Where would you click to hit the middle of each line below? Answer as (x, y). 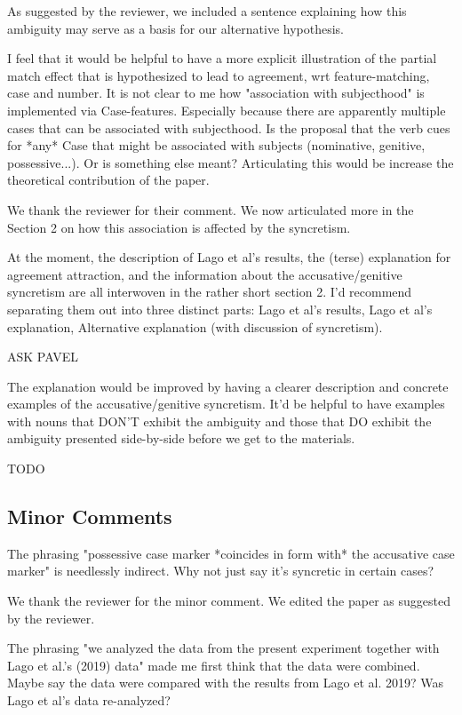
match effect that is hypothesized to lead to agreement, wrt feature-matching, (219, 75)
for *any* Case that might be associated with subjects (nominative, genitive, (216, 145)
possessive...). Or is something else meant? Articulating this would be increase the (231, 162)
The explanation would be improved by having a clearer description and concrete (228, 386)
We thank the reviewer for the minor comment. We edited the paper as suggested (229, 601)
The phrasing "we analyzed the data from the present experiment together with (223, 648)
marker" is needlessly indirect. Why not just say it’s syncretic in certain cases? (221, 571)
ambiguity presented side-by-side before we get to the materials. (181, 438)
